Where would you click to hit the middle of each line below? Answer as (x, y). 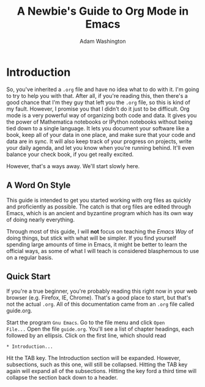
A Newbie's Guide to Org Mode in (103, 11)
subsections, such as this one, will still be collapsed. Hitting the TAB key (97, 364)
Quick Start (28, 276)
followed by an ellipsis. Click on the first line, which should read (86, 336)
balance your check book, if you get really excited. (70, 154)
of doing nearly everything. (41, 219)
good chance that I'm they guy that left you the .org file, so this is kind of (99, 102)
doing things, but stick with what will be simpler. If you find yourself (91, 238)
